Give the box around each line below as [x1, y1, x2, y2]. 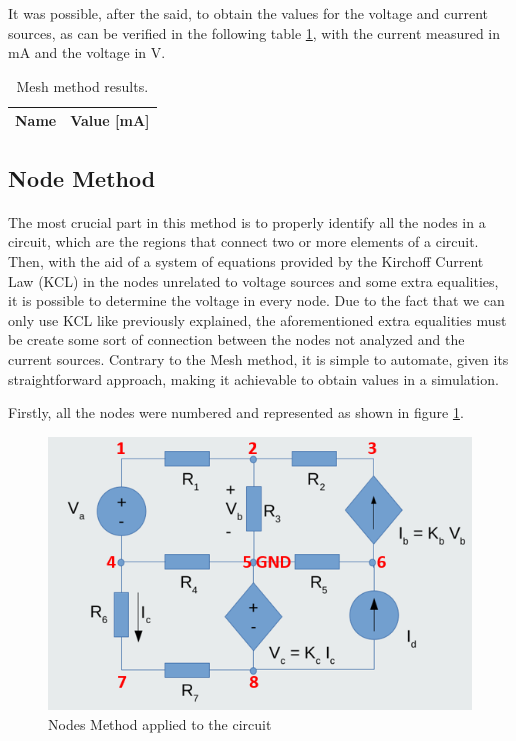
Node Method [8, 162, 156, 193]
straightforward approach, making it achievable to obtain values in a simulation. [8, 368, 499, 389]
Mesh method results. [16, 75, 149, 96]
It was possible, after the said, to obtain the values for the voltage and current [8, 3, 489, 23]
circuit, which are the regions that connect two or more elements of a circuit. [8, 231, 479, 252]
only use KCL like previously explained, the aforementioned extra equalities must [8, 309, 507, 330]
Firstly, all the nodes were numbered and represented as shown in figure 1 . [8, 402, 464, 423]
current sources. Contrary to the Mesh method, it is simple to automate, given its [8, 349, 509, 369]
